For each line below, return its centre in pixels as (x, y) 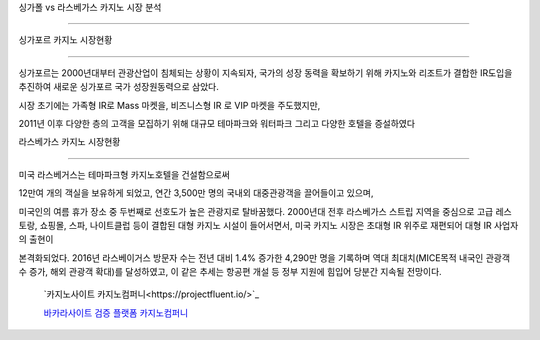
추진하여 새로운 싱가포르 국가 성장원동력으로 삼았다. (118, 87)
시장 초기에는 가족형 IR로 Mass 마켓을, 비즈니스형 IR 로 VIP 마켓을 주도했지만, (169, 105)
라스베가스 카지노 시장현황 (69, 142)
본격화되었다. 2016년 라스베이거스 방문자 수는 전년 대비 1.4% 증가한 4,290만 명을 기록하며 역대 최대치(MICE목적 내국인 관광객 (264, 257)
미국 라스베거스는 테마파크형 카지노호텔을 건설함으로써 (124, 174)
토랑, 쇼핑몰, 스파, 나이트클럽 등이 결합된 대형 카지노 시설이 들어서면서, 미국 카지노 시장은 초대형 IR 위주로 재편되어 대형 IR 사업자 (268, 225)
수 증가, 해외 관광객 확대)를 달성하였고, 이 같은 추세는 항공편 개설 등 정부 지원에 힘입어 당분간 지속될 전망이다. (230, 272)
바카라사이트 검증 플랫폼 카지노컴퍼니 (116, 312)
